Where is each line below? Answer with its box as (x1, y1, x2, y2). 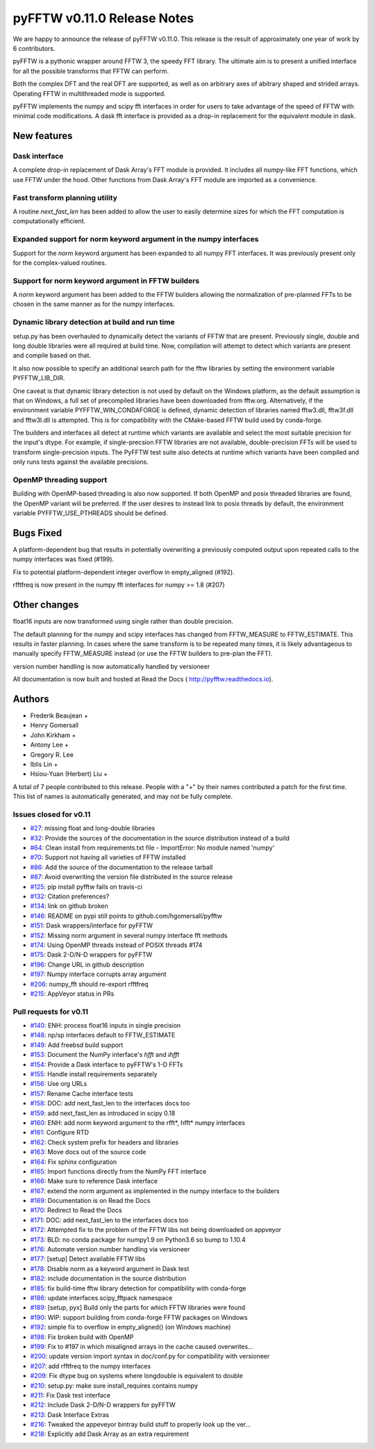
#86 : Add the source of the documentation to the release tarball (30, 863, 213, 871)
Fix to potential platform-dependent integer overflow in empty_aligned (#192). (12, 567, 235, 576)
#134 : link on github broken (30, 902, 108, 910)
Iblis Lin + (30, 760, 58, 768)
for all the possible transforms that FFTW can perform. (12, 67, 169, 75)
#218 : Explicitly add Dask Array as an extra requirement (30, 1430, 189, 1439)
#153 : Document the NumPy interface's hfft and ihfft (30, 1051, 180, 1059)
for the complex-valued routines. (12, 258, 107, 267)
